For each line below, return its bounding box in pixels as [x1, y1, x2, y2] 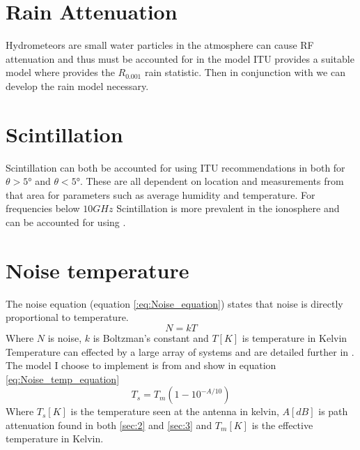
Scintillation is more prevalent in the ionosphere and [116, 201, 340, 216]
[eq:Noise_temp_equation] [6, 371, 120, 386]
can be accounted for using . [6, 215, 126, 229]
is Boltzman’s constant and [93, 330, 209, 345]
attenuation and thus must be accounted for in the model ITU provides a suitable [6, 51, 354, 66]
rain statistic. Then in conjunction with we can [144, 65, 345, 80]
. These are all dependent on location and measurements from [79, 174, 344, 188]
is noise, [47, 330, 82, 345]
